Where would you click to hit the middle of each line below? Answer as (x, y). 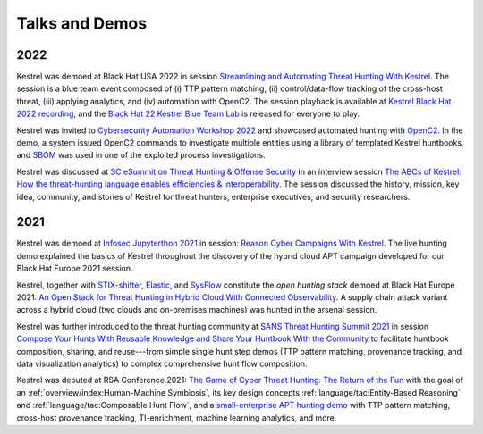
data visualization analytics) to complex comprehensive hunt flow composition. (162, 363)
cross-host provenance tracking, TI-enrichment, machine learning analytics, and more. (177, 417)
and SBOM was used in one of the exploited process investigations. (141, 155)
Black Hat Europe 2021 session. (75, 269)
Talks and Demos (82, 23)
